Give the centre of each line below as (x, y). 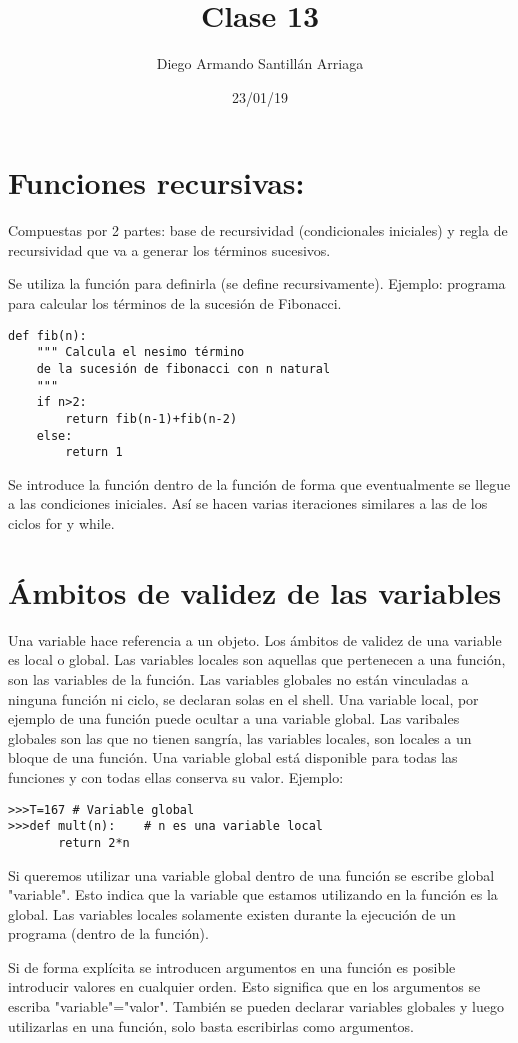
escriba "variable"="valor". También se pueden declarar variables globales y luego (256, 1006)
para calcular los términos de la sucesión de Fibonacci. (175, 303)
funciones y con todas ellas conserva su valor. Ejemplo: (176, 776)
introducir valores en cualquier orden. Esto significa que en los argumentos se (244, 986)
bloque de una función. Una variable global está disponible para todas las (233, 757)
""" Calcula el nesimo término (140, 352)
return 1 (94, 452)
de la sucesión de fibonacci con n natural (183, 368)
